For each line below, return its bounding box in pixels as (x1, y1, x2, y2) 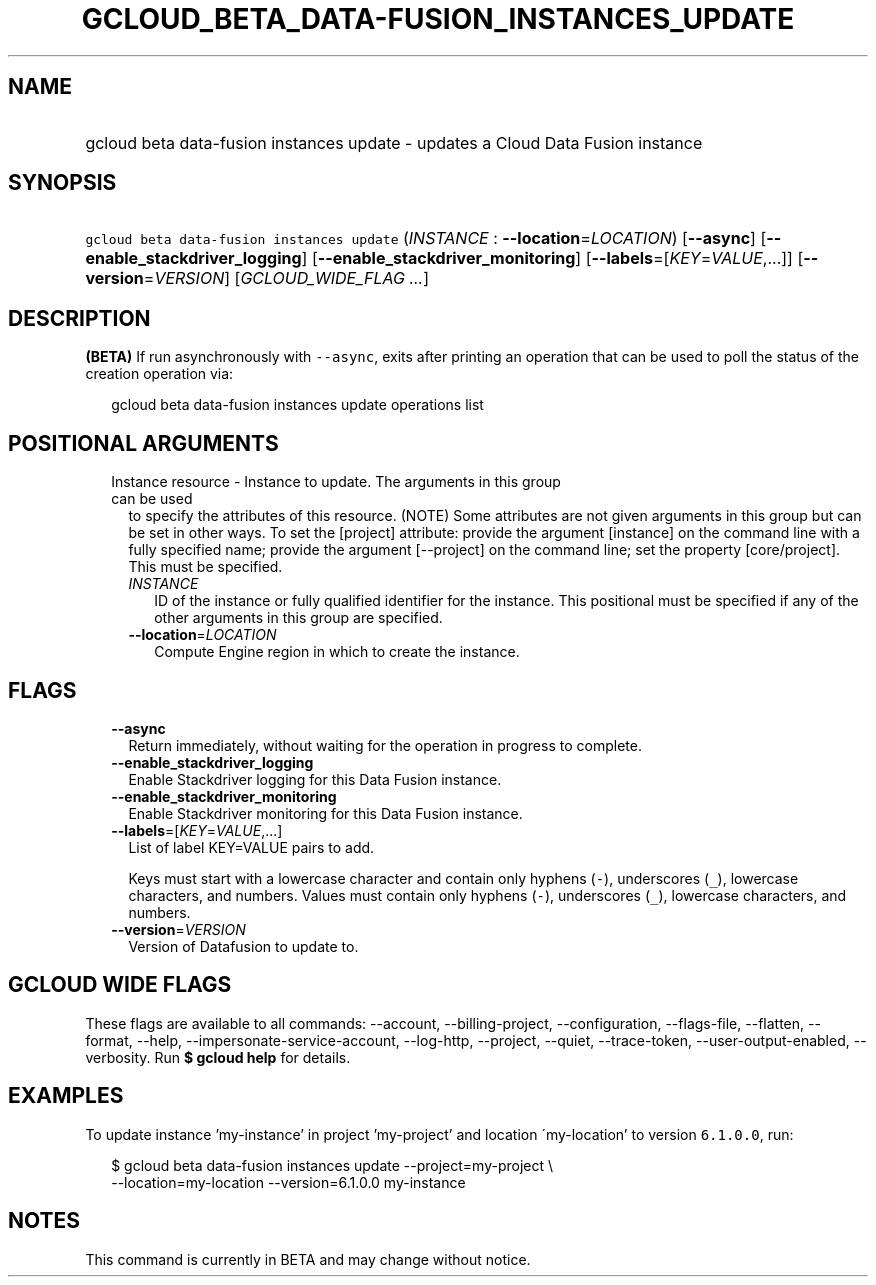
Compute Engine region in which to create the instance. (154, 643, 520, 661)
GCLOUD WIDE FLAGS (8, 972, 232, 998)
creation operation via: (85, 365, 234, 383)
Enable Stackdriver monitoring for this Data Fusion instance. (128, 804, 523, 822)
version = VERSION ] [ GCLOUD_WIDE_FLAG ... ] (85, 268, 430, 289)
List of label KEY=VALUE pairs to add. (128, 838, 375, 856)
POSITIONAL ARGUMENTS (8, 430, 279, 456)
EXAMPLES (8, 1083, 124, 1109)
